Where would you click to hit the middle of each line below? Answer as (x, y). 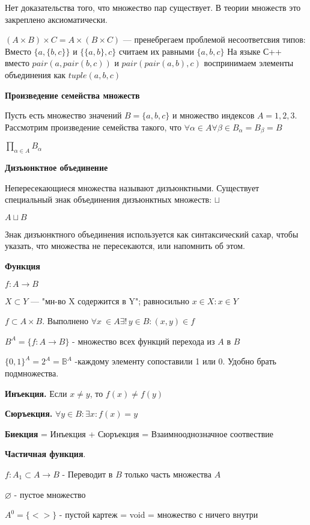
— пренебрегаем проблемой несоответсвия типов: (214, 39)
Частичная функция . (45, 454)
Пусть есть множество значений (63, 115)
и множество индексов (213, 115)
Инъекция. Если (36, 393)
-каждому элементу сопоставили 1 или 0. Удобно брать (175, 361)
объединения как (35, 74)
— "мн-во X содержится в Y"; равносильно (110, 300)
